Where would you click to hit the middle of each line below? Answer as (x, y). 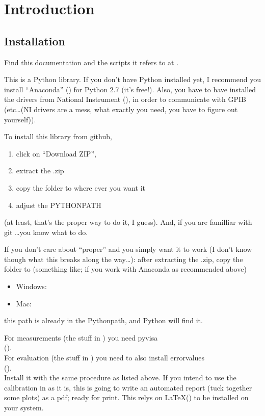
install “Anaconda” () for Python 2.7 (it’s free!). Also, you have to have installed (130, 89)
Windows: (31, 286)
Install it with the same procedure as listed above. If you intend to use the (120, 378)
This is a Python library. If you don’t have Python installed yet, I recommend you (132, 79)
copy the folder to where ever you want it (81, 187)
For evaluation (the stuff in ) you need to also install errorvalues (104, 358)
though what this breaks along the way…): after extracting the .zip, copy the (124, 259)
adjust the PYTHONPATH (59, 205)
